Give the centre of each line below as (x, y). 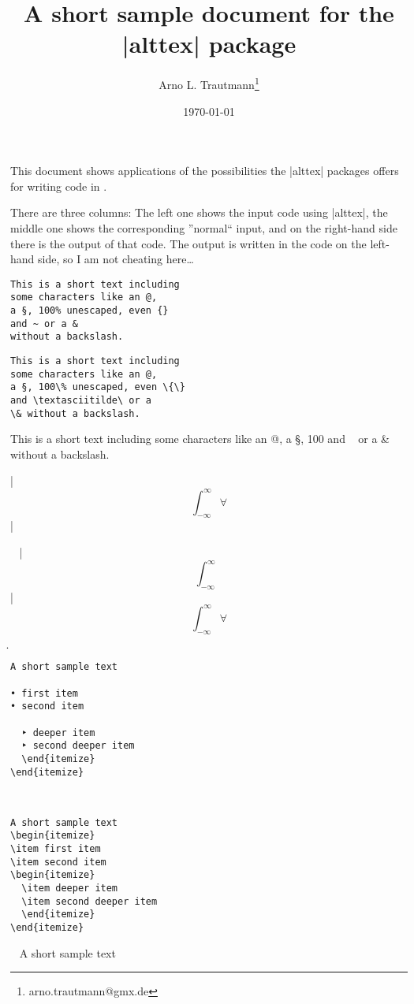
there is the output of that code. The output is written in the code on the (188, 243)
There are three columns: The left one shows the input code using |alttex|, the (199, 212)
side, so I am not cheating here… (116, 259)
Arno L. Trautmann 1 (209, 83)
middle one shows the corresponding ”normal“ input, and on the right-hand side (204, 227)
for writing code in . (59, 186)
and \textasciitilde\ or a (81, 400)
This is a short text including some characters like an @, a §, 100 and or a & (200, 439)
